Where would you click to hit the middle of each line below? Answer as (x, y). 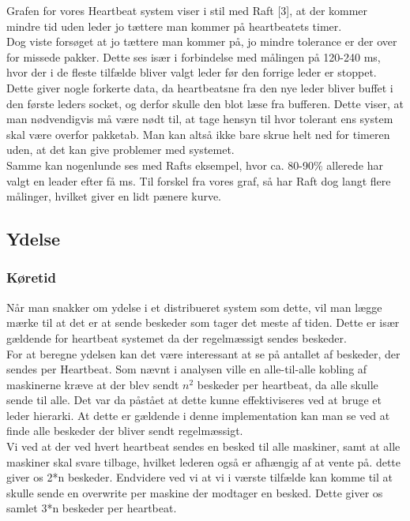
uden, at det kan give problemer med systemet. (120, 150)
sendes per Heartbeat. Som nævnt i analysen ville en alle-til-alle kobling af (187, 369)
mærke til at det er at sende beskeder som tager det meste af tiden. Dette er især (203, 322)
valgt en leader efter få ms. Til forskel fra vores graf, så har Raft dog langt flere (199, 180)
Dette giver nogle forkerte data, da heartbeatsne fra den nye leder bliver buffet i (200, 87)
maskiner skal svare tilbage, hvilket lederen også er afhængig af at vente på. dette (203, 461)
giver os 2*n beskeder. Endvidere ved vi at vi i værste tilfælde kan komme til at (200, 477)
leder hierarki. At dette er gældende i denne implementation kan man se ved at (198, 415)
